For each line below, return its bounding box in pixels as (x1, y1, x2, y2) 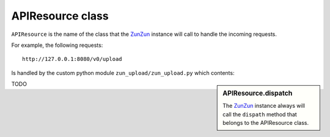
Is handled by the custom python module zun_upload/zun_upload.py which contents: (11, 69, 235, 76)
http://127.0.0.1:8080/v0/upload (22, 55, 122, 63)
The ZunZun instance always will (222, 102, 306, 110)
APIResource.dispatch (222, 89, 293, 97)
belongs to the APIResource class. (222, 119, 309, 127)
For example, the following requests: (11, 41, 103, 49)
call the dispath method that (222, 110, 298, 118)
